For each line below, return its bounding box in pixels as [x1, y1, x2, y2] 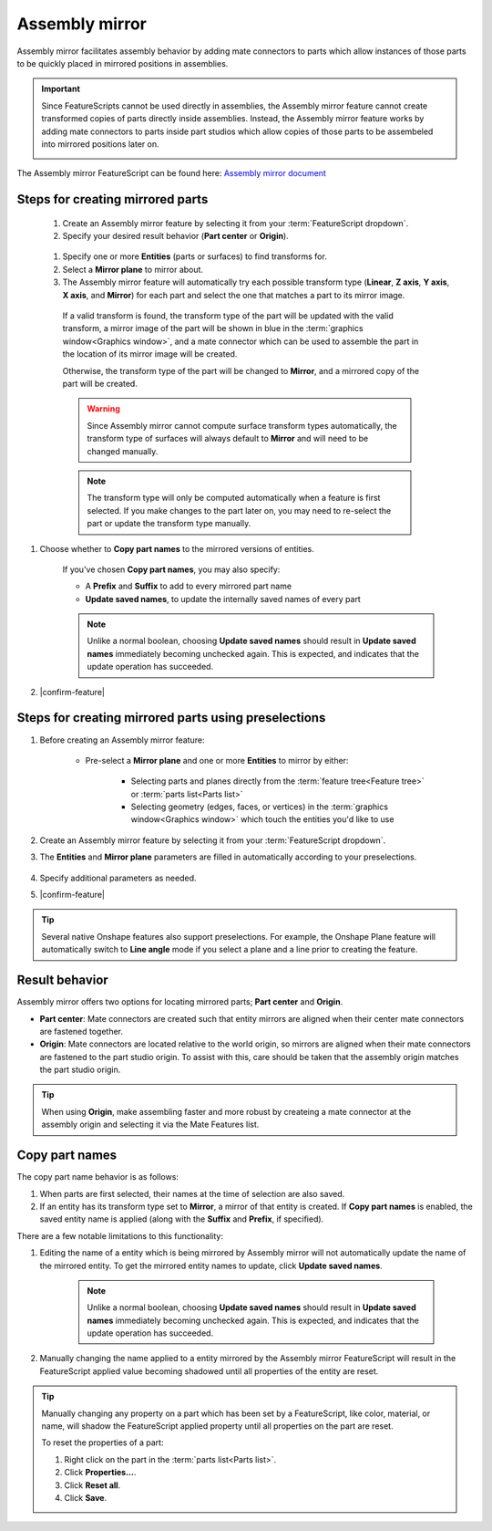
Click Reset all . [64, 1479, 121, 1491]
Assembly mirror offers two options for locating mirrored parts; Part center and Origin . [16, 996, 343, 1007]
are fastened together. [39, 1026, 123, 1036]
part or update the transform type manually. [87, 518, 251, 529]
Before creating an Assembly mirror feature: [39, 734, 205, 745]
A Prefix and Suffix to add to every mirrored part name [85, 580, 292, 592]
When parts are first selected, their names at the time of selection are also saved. [39, 1188, 345, 1199]
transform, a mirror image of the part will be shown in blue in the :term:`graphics [62, 323, 364, 334]
